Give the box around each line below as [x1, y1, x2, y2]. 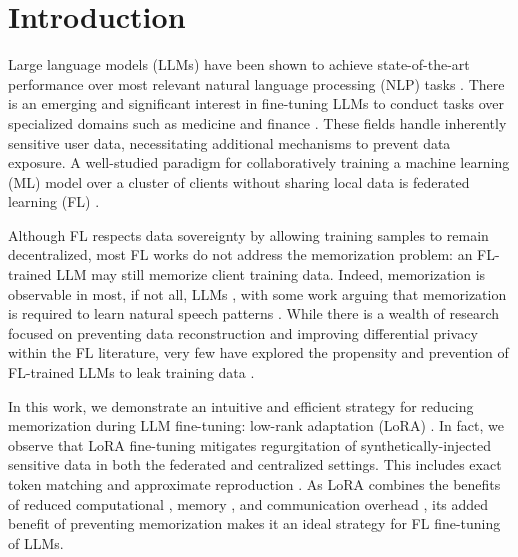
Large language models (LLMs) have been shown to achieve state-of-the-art [8, 54, 470, 75]
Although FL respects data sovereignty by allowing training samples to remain [8, 224, 489, 245]
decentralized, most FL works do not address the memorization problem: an [8, 244, 473, 265]
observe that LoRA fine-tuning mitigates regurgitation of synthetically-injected [8, 434, 491, 455]
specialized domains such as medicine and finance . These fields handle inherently [8, 112, 507, 133]
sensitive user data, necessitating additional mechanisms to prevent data [8, 132, 451, 153]
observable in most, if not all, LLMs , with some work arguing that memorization [8, 283, 507, 304]
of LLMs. [8, 532, 64, 553]
